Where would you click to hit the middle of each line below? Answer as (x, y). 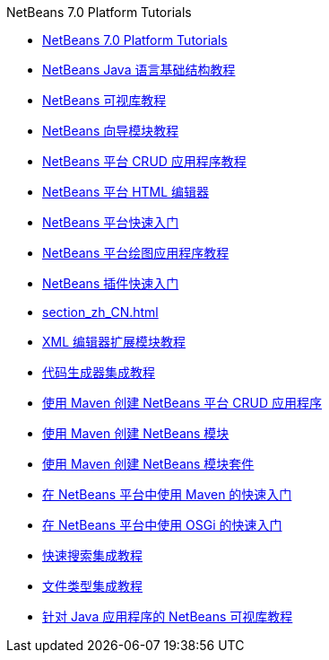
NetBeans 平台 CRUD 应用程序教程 (144, 161)
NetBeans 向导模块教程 (111, 131)
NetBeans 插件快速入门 (111, 283)
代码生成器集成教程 (99, 372)
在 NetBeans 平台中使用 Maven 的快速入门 (167, 494)
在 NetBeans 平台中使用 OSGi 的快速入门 (162, 525)
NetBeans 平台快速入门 (111, 222)
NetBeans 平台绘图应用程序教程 (136, 253)
